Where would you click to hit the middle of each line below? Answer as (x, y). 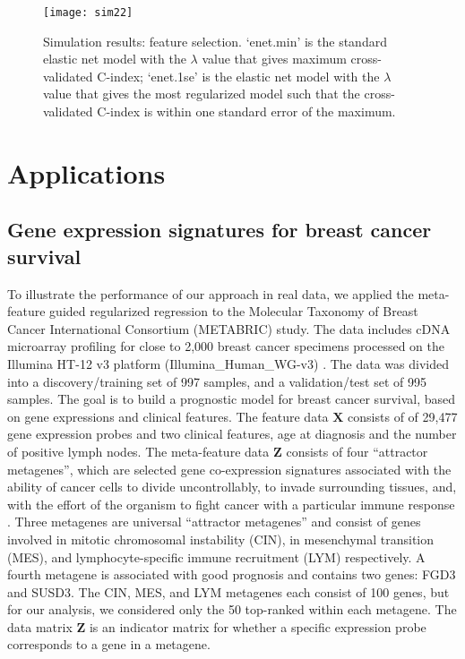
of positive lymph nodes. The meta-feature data (138, 451)
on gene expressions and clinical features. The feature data (168, 416)
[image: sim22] (88, 13)
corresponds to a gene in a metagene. (109, 644)
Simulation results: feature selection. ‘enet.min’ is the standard (215, 41)
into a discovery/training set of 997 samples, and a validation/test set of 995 (217, 381)
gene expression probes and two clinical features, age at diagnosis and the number (232, 434)
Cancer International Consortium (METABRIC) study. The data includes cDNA (229, 328)
